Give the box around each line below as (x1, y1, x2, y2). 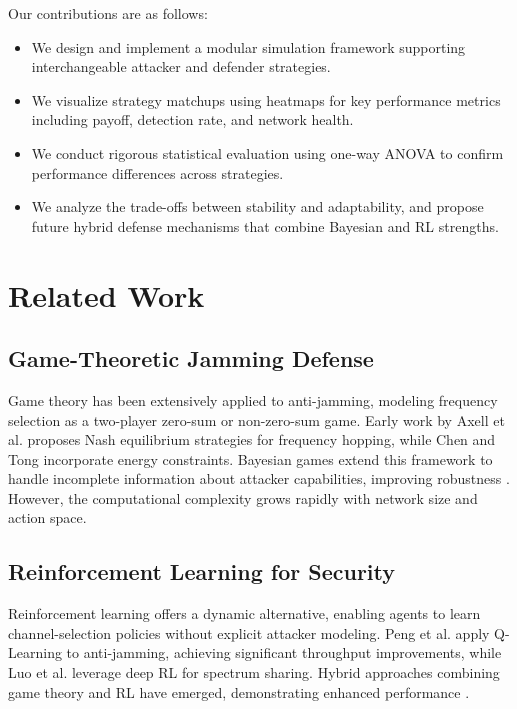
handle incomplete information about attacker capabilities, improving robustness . (8, 468, 510, 489)
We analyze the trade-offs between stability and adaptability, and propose (31, 196, 484, 217)
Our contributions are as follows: (8, 3, 208, 23)
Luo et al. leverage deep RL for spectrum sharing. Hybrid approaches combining (8, 662, 500, 683)
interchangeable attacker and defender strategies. (31, 56, 331, 77)
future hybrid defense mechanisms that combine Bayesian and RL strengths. (31, 215, 499, 236)
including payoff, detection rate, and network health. (31, 109, 354, 130)
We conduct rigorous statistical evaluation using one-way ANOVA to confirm (31, 142, 504, 163)
